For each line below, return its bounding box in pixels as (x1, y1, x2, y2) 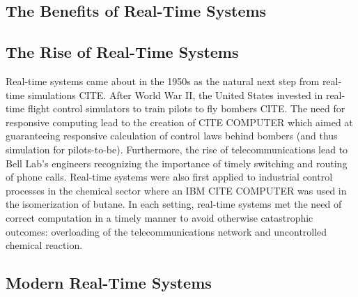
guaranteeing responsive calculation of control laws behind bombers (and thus (6, 128, 338, 143)
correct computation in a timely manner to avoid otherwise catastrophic (6, 210, 313, 224)
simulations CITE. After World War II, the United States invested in (27, 87, 323, 102)
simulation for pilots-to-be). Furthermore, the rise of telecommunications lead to (6, 142, 348, 156)
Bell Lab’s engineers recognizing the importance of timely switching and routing (6, 155, 348, 170)
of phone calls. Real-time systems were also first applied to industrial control (6, 169, 333, 184)
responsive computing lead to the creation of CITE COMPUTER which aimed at (6, 114, 353, 129)
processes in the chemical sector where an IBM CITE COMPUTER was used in (6, 183, 347, 197)
